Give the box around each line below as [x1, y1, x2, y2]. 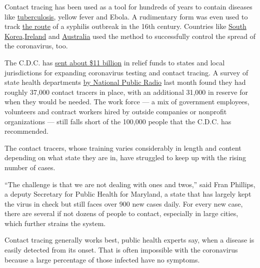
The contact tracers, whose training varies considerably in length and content [4, 142, 241, 153]
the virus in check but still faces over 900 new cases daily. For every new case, [4, 198, 243, 209]
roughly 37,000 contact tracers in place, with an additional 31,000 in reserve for [4, 86, 248, 97]
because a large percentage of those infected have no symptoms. [4, 254, 200, 265]
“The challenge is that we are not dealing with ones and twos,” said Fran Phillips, [4, 179, 255, 189]
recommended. [4, 126, 48, 136]
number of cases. [4, 162, 55, 172]
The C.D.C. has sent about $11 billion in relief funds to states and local [4, 57, 225, 67]
